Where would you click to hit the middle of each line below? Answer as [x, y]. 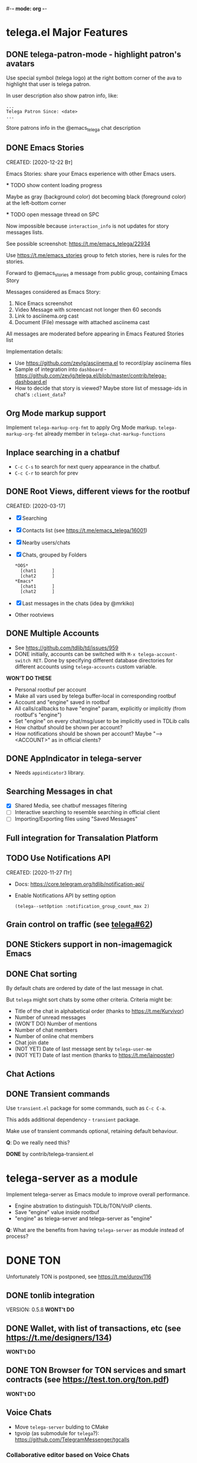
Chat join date [32, 1043]
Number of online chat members [54, 1036]
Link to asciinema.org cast [47, 316]
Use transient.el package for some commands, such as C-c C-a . [86, 1108]
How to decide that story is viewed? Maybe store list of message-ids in [101, 388]
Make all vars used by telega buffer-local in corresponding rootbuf [95, 696]
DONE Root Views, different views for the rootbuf [98, 492]
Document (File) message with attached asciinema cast [82, 322]
